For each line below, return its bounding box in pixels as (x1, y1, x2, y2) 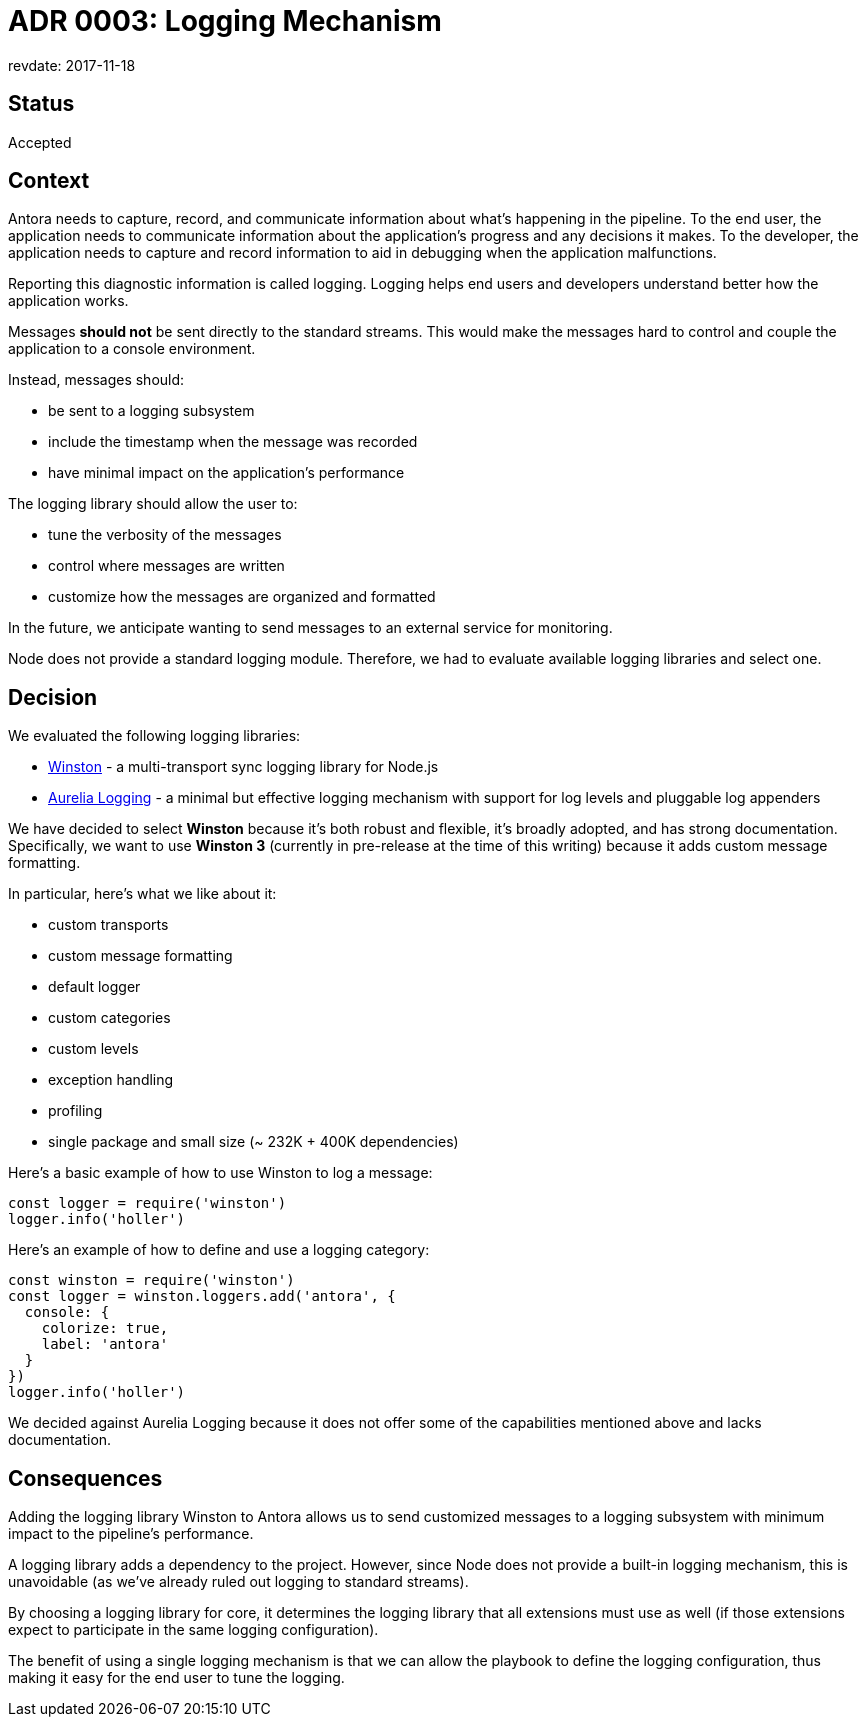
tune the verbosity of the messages (48, 526, 282, 544)
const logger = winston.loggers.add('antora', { (8, 1288, 396, 1305)
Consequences (8, 1465, 163, 1491)
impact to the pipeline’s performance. (8, 1525, 254, 1543)
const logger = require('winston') (8, 1195, 287, 1212)
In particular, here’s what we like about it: (8, 885, 277, 903)
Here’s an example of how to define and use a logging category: (8, 1241, 430, 1259)
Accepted (8, 133, 72, 151)
